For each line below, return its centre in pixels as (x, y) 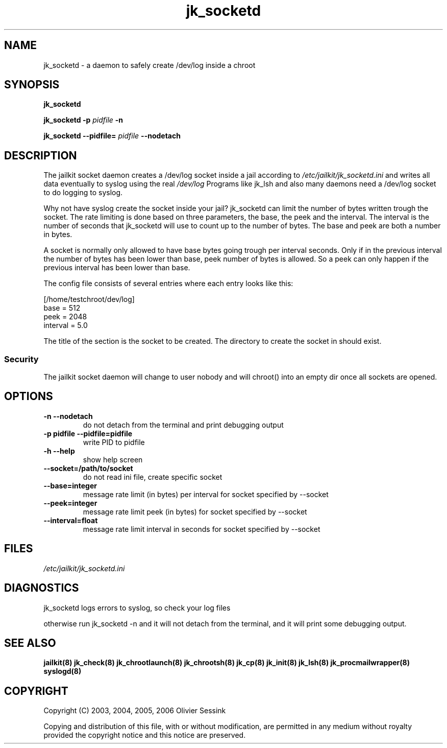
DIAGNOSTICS (42, 588)
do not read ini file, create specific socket (153, 477)
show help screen (113, 459)
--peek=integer (70, 503)
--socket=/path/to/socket (88, 468)
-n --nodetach (68, 416)
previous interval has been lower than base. (117, 268)
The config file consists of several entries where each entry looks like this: (168, 284)
